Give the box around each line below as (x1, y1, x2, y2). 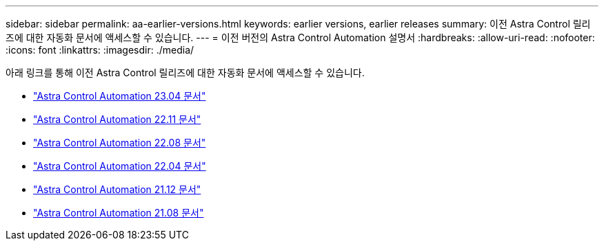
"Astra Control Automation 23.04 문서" (33, 90, 206, 102)
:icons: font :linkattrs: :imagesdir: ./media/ (6, 44, 194, 56)
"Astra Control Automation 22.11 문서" (33, 113, 201, 125)
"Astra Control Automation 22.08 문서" (33, 137, 206, 148)
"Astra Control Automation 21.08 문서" (33, 207, 204, 219)
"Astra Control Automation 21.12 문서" (33, 183, 201, 195)
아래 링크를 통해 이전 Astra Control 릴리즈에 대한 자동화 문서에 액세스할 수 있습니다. (6, 67, 365, 78)
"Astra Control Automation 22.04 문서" (33, 160, 206, 172)
